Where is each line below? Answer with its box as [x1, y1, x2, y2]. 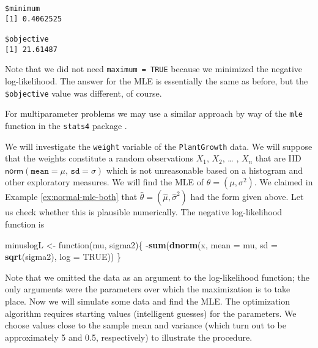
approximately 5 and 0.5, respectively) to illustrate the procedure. [5, 330, 253, 343]
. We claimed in [254, 176, 313, 188]
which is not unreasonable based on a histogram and [106, 163, 303, 176]
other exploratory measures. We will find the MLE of [5, 176, 204, 188]
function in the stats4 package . [5, 119, 127, 131]
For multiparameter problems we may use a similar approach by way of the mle [5, 107, 303, 120]
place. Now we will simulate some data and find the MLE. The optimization [5, 294, 290, 307]
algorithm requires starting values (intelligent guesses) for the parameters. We [5, 306, 297, 319]
